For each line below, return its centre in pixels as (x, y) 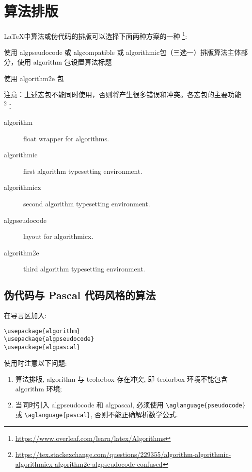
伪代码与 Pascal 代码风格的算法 (80, 295)
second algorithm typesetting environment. (87, 203)
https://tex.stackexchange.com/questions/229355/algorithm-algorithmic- (123, 454)
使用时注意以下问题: (35, 362)
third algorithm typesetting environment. (84, 269)
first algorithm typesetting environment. (83, 171)
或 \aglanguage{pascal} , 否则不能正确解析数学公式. (96, 414)
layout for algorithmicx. (58, 236)
